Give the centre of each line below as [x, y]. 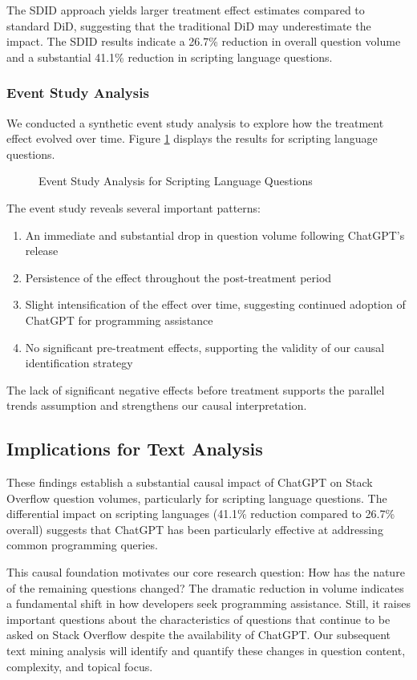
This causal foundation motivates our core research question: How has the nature [206, 572]
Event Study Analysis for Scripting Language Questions [176, 181]
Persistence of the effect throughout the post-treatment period [178, 277]
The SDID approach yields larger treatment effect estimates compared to [186, 10]
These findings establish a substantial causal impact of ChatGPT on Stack [190, 482]
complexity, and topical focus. [80, 666]
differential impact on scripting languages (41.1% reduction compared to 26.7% [201, 514]
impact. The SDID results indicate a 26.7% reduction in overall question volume [204, 41]
